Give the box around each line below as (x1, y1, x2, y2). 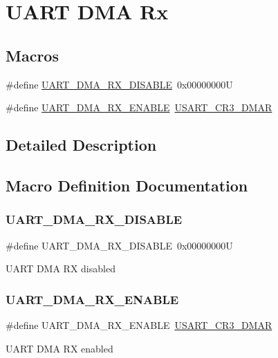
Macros (6, 44, 59, 66)
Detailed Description (6, 134, 157, 156)
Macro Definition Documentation (6, 174, 248, 196)
